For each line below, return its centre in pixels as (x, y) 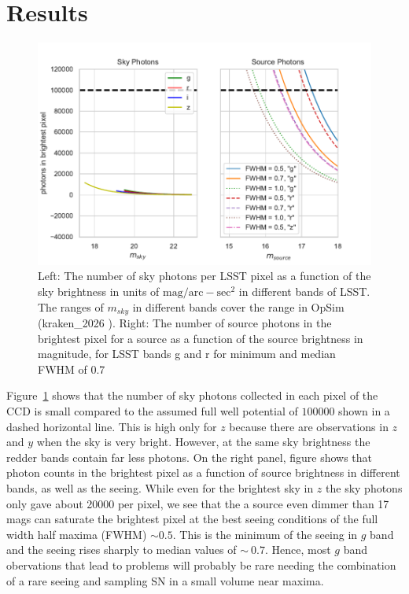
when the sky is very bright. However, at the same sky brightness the (203, 442)
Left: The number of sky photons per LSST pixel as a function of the (204, 276)
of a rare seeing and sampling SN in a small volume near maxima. (165, 580)
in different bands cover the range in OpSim (238, 306)
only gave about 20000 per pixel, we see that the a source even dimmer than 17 (198, 503)
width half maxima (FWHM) (77, 534)
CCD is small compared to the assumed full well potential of (152, 410)
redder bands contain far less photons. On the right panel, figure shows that (190, 457)
